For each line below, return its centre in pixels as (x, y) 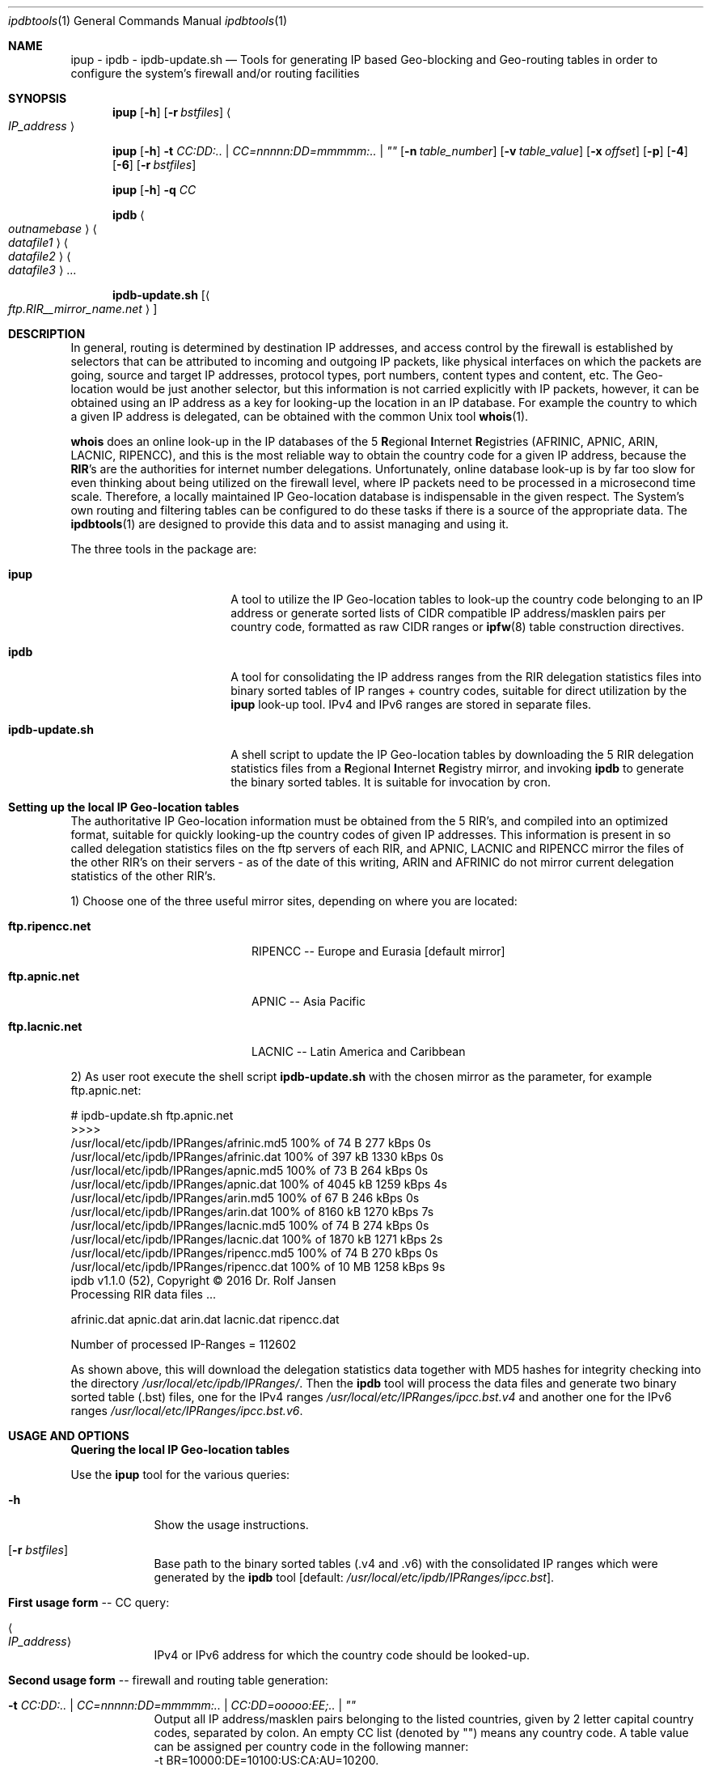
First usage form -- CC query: (89, 1602)
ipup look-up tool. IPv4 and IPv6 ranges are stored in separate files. (411, 704)
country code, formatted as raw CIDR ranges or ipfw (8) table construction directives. (458, 627)
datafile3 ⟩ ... (42, 270)
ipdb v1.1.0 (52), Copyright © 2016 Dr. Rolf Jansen (203, 1280)
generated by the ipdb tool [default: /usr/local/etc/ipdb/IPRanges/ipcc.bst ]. (354, 1577)
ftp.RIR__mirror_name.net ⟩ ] (83, 309)
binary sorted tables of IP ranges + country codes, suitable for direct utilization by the (459, 691)
